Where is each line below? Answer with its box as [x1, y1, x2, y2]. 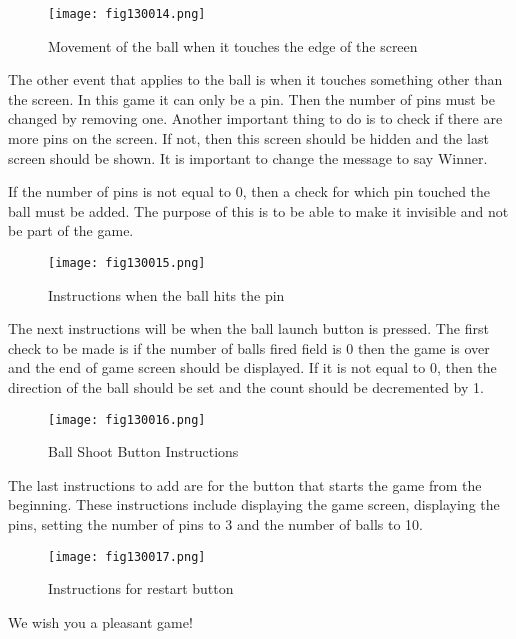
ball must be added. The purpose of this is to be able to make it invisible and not [8, 200, 509, 221]
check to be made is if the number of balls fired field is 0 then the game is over [8, 337, 490, 358]
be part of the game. [8, 220, 134, 241]
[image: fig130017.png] [48, 549, 206, 564]
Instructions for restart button [48, 578, 234, 599]
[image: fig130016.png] [48, 412, 206, 427]
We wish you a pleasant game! [8, 611, 193, 632]
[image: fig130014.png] [48, 7, 206, 21]
